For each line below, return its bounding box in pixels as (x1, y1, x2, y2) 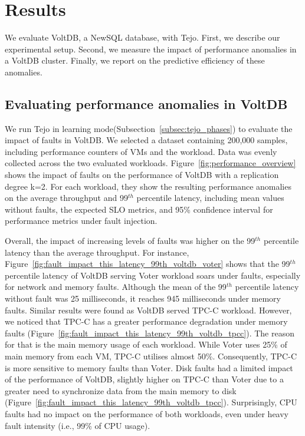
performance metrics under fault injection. (5, 214, 158, 227)
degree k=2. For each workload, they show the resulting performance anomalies (5, 180, 291, 192)
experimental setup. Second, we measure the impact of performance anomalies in (5, 42, 297, 55)
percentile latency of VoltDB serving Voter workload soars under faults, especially (5, 269, 301, 281)
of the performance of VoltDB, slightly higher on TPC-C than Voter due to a (5, 373, 284, 385)
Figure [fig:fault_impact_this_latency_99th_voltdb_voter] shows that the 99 (5, 257, 290, 270)
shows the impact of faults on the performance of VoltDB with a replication (5, 169, 279, 181)
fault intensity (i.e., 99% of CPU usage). (5, 419, 150, 431)
